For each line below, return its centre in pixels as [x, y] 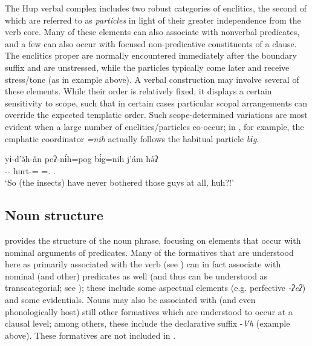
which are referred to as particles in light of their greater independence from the [153, 20]
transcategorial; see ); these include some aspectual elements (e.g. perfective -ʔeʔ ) [155, 288]
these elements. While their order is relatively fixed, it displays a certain [138, 91]
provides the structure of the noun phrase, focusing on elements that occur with [153, 240]
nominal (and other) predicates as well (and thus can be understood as [136, 276]
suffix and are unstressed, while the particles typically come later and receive [147, 67]
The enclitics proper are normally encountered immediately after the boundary [151, 55]
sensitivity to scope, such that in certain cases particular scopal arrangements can [156, 103]
